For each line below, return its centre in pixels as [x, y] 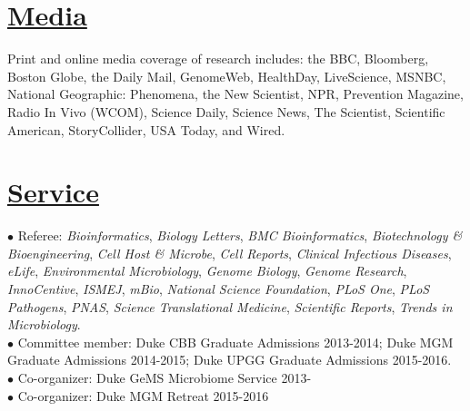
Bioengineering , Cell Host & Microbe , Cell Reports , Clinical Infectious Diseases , [230, 253]
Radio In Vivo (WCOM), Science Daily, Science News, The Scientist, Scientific [226, 111]
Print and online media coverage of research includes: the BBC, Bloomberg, [218, 59]
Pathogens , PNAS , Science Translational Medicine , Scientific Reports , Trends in [230, 306]
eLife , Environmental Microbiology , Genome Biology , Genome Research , [207, 271]
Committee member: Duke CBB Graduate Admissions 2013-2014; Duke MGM [235, 342]
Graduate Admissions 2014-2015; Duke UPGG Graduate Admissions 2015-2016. [230, 360]
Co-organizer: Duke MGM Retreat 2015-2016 [143, 395]
